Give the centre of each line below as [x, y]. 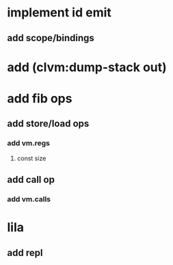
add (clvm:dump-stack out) [87, 67]
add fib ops [40, 98]
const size [31, 158]
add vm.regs [28, 143]
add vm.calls [29, 199]
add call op [31, 180]
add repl [25, 252]
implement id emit [59, 13]
